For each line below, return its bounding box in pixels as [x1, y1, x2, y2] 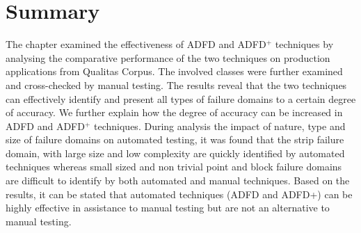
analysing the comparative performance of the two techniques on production [6, 50, 330, 65]
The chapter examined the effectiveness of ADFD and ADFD [6, 37, 266, 51]
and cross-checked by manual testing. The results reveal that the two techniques [6, 77, 347, 92]
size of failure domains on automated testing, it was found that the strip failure [6, 132, 344, 147]
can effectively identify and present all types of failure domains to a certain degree [6, 91, 356, 106]
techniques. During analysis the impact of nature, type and [94, 118, 346, 133]
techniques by [275, 37, 334, 51]
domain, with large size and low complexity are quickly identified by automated [6, 145, 345, 160]
